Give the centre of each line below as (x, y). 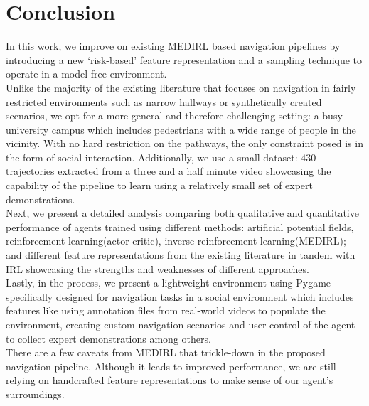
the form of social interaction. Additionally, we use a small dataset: (152, 157)
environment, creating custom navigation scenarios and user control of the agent (181, 324)
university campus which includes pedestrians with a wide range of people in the (181, 129)
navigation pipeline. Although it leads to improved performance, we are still (171, 366)
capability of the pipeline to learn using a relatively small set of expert (160, 185)
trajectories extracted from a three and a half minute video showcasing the (169, 171)
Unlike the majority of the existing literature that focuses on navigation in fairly (181, 87)
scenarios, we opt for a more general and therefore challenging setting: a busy (174, 116)
